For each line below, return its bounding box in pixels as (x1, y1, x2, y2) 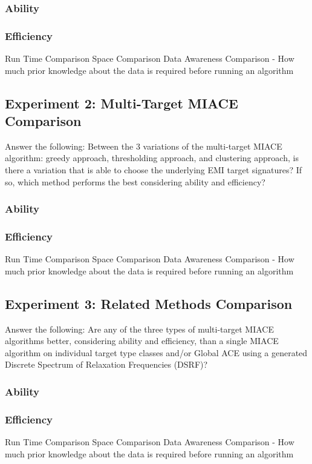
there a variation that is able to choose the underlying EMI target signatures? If (5, 164, 302, 176)
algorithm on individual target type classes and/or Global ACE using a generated (5, 346, 308, 359)
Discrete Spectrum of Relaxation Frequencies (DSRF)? (5, 358, 208, 371)
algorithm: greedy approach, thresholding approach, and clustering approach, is (5, 151, 299, 164)
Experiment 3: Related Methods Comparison (5, 294, 293, 313)
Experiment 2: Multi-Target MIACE (5, 93, 238, 112)
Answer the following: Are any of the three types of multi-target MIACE (5, 322, 274, 335)
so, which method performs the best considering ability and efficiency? (5, 175, 265, 188)
